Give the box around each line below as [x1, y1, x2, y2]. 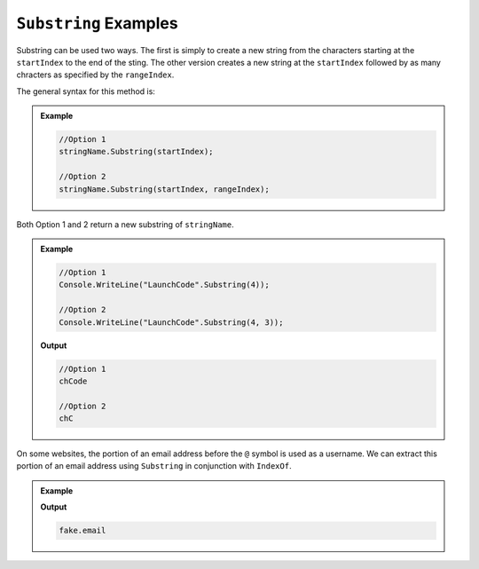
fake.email [59, 526, 106, 536]
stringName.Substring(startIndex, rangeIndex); [59, 184, 270, 194]
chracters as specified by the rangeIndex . [16, 69, 175, 80]
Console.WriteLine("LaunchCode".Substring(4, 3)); [59, 317, 284, 328]
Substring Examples [16, 13, 178, 33]
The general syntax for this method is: [16, 85, 155, 97]
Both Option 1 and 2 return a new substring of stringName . [16, 218, 234, 230]
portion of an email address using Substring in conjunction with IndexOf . [16, 461, 292, 471]
